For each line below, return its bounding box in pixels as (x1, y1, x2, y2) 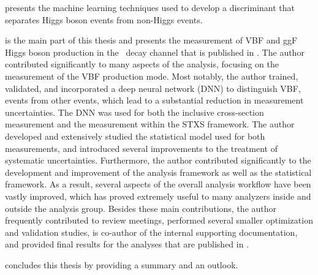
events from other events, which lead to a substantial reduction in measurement (5, 94, 304, 107)
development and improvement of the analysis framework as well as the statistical (5, 165, 312, 178)
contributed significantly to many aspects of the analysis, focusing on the (5, 58, 279, 70)
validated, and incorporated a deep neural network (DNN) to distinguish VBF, (5, 81, 301, 94)
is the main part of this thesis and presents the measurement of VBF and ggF (5, 34, 298, 47)
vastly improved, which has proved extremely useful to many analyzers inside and (5, 189, 311, 202)
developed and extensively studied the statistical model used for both (5, 129, 265, 142)
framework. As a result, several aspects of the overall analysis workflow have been (5, 178, 311, 190)
